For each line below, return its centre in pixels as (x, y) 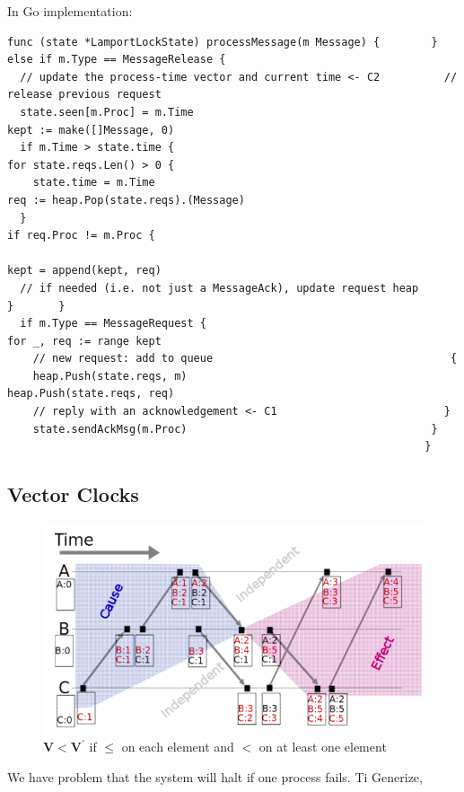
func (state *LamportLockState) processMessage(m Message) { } (223, 42)
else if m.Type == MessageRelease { (117, 60)
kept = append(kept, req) (84, 271)
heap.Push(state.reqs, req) (91, 394)
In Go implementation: (70, 11)
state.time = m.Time (94, 183)
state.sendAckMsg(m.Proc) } (235, 429)
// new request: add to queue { (245, 359)
